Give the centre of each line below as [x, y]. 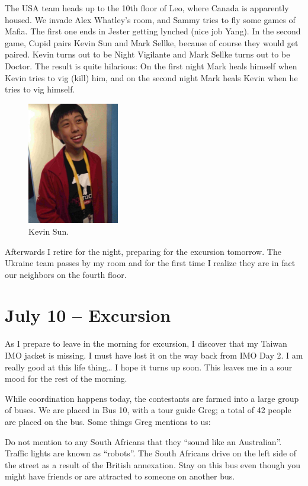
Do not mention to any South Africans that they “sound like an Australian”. [143, 441]
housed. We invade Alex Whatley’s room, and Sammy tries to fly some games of [150, 19]
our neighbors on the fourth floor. [66, 274]
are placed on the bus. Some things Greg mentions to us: [108, 421]
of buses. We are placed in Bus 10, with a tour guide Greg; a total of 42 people [148, 410]
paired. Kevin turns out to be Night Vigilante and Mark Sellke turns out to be [147, 54]
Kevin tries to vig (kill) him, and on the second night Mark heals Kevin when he [151, 77]
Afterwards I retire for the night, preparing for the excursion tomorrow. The [143, 251]
